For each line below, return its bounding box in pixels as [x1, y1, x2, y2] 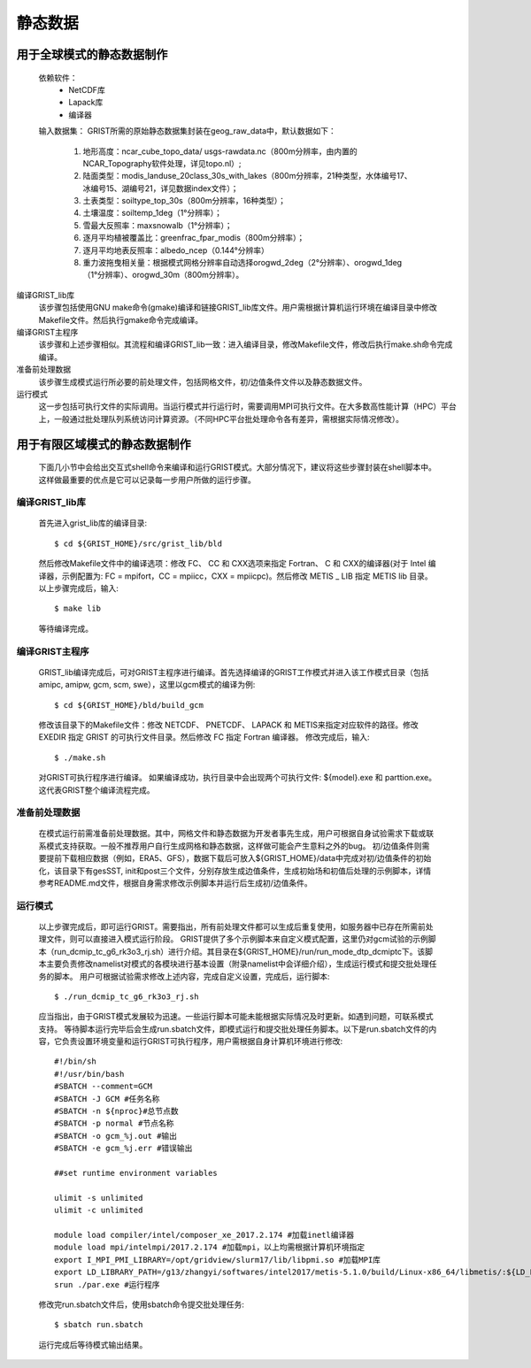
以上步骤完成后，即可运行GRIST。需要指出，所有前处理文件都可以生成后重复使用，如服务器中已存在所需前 [38, 921, 427, 932]
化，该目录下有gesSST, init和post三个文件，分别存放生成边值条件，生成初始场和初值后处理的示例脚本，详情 [38, 865, 432, 876]
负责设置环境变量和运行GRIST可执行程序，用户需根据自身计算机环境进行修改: [61, 1036, 343, 1047]
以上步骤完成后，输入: [38, 583, 119, 594]
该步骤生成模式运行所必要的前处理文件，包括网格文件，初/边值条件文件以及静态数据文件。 [38, 376, 367, 387]
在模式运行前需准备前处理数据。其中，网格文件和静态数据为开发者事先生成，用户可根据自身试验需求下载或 [38, 828, 427, 839]
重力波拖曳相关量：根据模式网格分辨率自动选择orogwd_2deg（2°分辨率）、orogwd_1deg [82, 257, 403, 268]
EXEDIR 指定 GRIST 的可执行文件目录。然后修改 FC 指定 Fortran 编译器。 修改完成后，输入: [38, 732, 371, 742]
